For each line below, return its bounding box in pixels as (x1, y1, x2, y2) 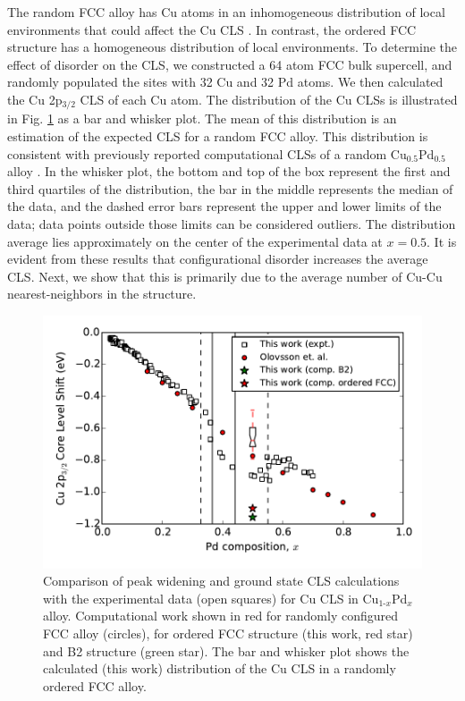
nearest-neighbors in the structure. (7, 284, 197, 303)
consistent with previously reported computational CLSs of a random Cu (7, 144, 407, 163)
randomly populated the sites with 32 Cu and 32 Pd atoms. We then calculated (7, 72, 444, 91)
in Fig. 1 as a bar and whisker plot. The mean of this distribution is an (7, 109, 397, 128)
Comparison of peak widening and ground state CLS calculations (43, 571, 400, 590)
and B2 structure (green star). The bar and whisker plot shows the (43, 641, 410, 660)
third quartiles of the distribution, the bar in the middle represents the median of (7, 179, 453, 198)
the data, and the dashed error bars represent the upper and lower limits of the (7, 197, 442, 215)
